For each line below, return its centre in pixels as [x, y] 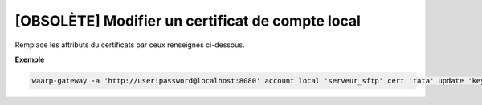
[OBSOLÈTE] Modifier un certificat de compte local [188, 21]
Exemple [30, 59]
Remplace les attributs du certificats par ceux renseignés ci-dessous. [130, 45]
